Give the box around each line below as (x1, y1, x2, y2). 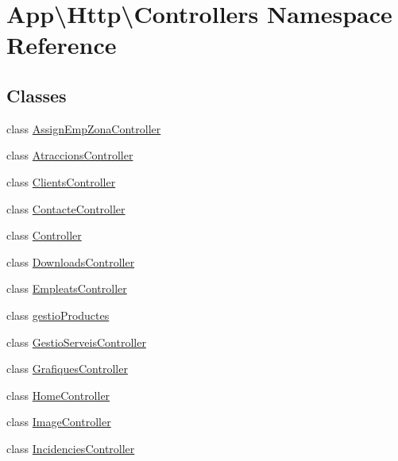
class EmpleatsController (6, 280, 127, 297)
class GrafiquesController (6, 360, 128, 377)
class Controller (6, 227, 82, 244)
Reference (6, 29, 117, 61)
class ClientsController (6, 173, 116, 190)
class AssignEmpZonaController (6, 120, 161, 136)
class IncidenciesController (6, 440, 135, 456)
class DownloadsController (6, 253, 135, 270)
